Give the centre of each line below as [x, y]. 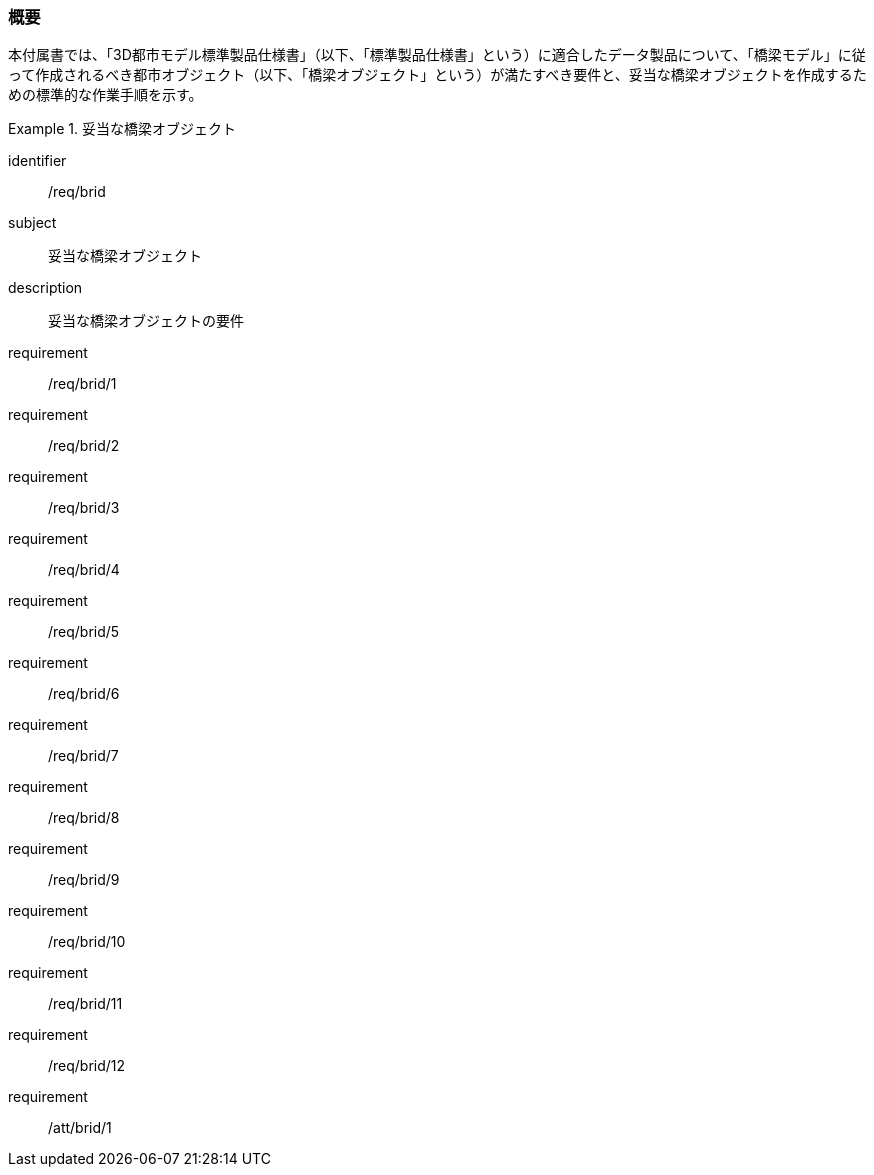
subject [32, 223]
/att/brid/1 [80, 1128]
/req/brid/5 [84, 632]
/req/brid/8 [84, 818]
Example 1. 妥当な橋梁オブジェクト [122, 129]
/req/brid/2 [84, 446]
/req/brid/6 [84, 694]
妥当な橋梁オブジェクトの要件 [146, 321]
